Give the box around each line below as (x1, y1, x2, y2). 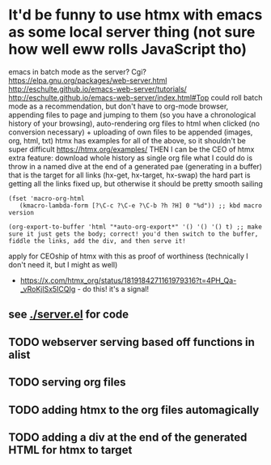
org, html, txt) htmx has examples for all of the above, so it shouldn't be (8, 135, 247, 145)
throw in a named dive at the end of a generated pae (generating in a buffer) (8, 161, 263, 171)
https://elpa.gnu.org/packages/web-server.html (8, 75, 167, 85)
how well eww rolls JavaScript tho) (8, 41, 247, 58)
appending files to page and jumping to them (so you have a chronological (8, 109, 256, 119)
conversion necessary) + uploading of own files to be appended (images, (8, 127, 253, 137)
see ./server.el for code (8, 308, 129, 322)
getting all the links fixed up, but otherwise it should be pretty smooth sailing (8, 178, 263, 188)
